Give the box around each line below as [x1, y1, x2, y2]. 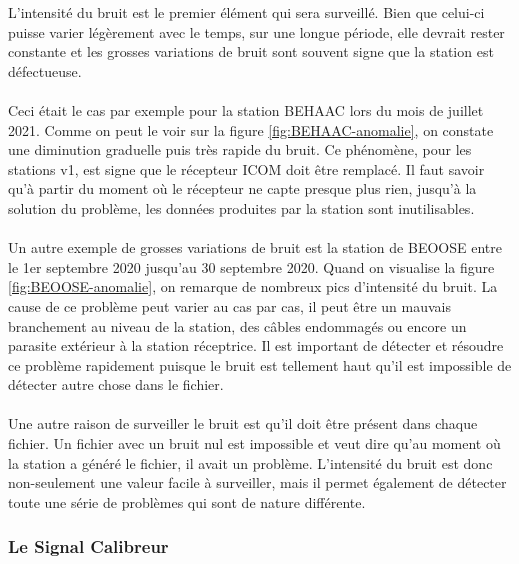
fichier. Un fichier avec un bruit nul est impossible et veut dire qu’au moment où [8, 433, 501, 454]
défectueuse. [8, 60, 82, 81]
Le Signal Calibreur [8, 534, 169, 559]
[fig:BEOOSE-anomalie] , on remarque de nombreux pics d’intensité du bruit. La [8, 276, 498, 297]
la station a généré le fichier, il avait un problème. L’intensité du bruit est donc [8, 452, 493, 473]
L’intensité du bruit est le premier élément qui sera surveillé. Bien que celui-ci [8, 2, 485, 22]
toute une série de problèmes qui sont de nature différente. [8, 491, 366, 512]
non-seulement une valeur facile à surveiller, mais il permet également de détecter [8, 472, 507, 493]
